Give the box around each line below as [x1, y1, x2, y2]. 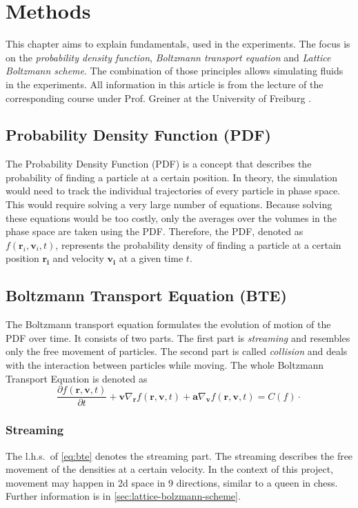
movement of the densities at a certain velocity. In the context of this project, [6, 462, 334, 476]
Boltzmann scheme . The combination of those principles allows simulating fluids [6, 63, 344, 78]
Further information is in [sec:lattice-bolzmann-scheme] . [6, 489, 241, 503]
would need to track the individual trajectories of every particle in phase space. [6, 183, 340, 198]
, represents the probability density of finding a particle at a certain [55, 237, 341, 252]
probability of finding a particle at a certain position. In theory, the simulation [6, 170, 338, 184]
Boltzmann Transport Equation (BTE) [6, 285, 287, 306]
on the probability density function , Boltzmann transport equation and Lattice [6, 50, 331, 64]
